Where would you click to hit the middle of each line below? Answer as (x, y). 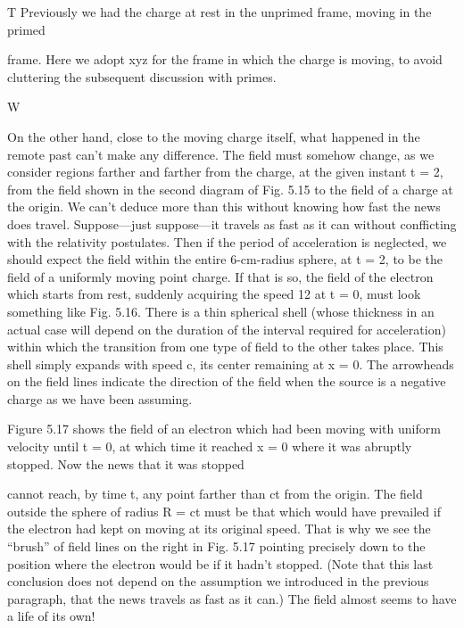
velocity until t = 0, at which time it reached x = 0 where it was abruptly (210, 446)
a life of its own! (51, 616)
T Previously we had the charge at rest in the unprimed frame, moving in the (220, 12)
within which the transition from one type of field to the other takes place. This (225, 347)
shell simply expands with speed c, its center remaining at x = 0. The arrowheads (231, 364)
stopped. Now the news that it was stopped (126, 463)
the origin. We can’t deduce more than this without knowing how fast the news (224, 207)
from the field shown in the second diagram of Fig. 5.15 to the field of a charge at (230, 189)
